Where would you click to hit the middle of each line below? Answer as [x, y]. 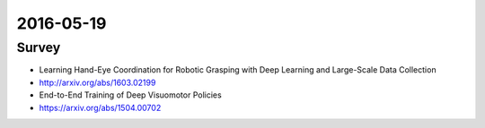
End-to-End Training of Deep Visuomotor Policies [130, 95]
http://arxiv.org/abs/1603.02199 [97, 82]
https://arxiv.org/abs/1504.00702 [100, 107]
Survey [39, 47]
